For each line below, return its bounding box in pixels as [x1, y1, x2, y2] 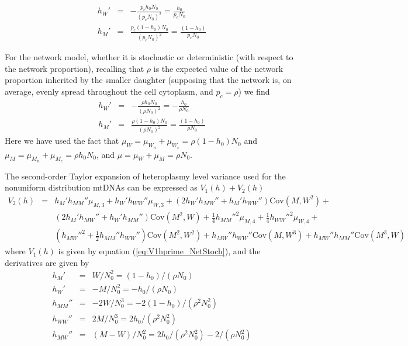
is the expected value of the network [153, 62, 283, 74]
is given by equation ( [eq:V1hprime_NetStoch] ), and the [58, 245, 261, 257]
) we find [238, 85, 270, 98]
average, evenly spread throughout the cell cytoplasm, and [5, 85, 213, 98]
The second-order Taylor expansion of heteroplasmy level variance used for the [5, 169, 286, 182]
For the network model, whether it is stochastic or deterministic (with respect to [5, 51, 293, 63]
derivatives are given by [5, 256, 89, 268]
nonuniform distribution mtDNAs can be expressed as [5, 181, 198, 193]
